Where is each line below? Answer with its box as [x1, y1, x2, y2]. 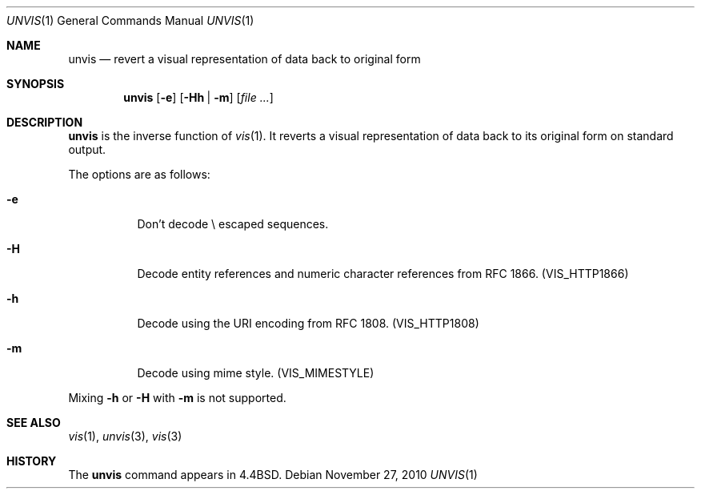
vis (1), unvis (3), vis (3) [68, 429, 182, 443]
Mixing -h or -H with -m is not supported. [68, 391, 286, 404]
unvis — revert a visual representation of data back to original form [68, 52, 421, 66]
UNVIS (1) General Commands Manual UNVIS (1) [6, 14, 254, 27]
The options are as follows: [68, 167, 210, 181]
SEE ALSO [6, 416, 61, 429]
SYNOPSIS [6, 77, 65, 91]
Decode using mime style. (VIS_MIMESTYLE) [137, 366, 375, 380]
